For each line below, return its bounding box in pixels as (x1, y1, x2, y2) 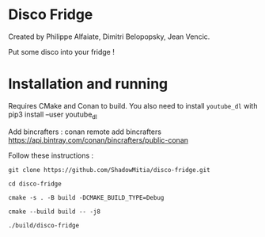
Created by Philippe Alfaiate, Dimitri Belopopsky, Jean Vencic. (8, 32, 210, 41)
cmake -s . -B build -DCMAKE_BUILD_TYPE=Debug (8, 193, 165, 201)
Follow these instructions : (8, 151, 94, 160)
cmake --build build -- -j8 (8, 208, 101, 216)
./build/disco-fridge (8, 221, 80, 229)
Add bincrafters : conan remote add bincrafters (8, 127, 162, 136)
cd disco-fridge (8, 180, 62, 188)
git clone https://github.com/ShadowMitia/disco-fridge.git (8, 166, 211, 174)
